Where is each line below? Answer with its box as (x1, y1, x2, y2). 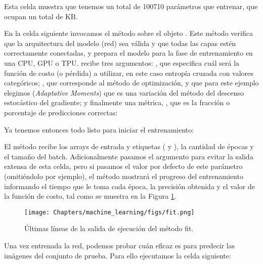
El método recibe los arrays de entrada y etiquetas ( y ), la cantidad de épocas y (4, 141, 254, 152)
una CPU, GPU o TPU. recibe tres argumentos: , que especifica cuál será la (4, 57, 240, 68)
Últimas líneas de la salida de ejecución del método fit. (24, 223, 194, 234)
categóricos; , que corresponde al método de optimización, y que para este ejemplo (4, 77, 259, 88)
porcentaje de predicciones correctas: (4, 107, 118, 117)
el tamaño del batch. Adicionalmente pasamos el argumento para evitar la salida (4, 151, 253, 161)
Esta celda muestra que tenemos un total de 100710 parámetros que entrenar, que (4, 1, 258, 11)
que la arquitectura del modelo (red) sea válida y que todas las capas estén (4, 37, 236, 48)
